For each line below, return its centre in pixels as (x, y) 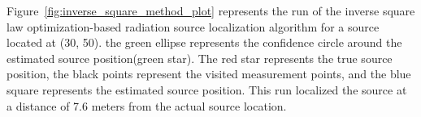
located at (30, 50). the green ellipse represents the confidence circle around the (204, 42)
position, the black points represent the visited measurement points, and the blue (209, 74)
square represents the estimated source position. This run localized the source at (207, 89)
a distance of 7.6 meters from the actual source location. (147, 105)
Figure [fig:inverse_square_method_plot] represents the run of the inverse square (211, 10)
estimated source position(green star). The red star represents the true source (200, 58)
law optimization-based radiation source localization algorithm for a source (193, 26)
